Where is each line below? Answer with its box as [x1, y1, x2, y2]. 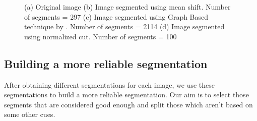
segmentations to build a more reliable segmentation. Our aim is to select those [4, 89, 249, 100]
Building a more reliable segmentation [4, 55, 208, 71]
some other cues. [4, 109, 55, 119]
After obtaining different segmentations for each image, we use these [4, 79, 215, 90]
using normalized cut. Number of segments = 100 [24, 31, 177, 41]
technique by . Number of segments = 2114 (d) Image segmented [24, 21, 225, 32]
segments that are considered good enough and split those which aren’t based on [4, 99, 253, 109]
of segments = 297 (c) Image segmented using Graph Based [24, 11, 209, 22]
